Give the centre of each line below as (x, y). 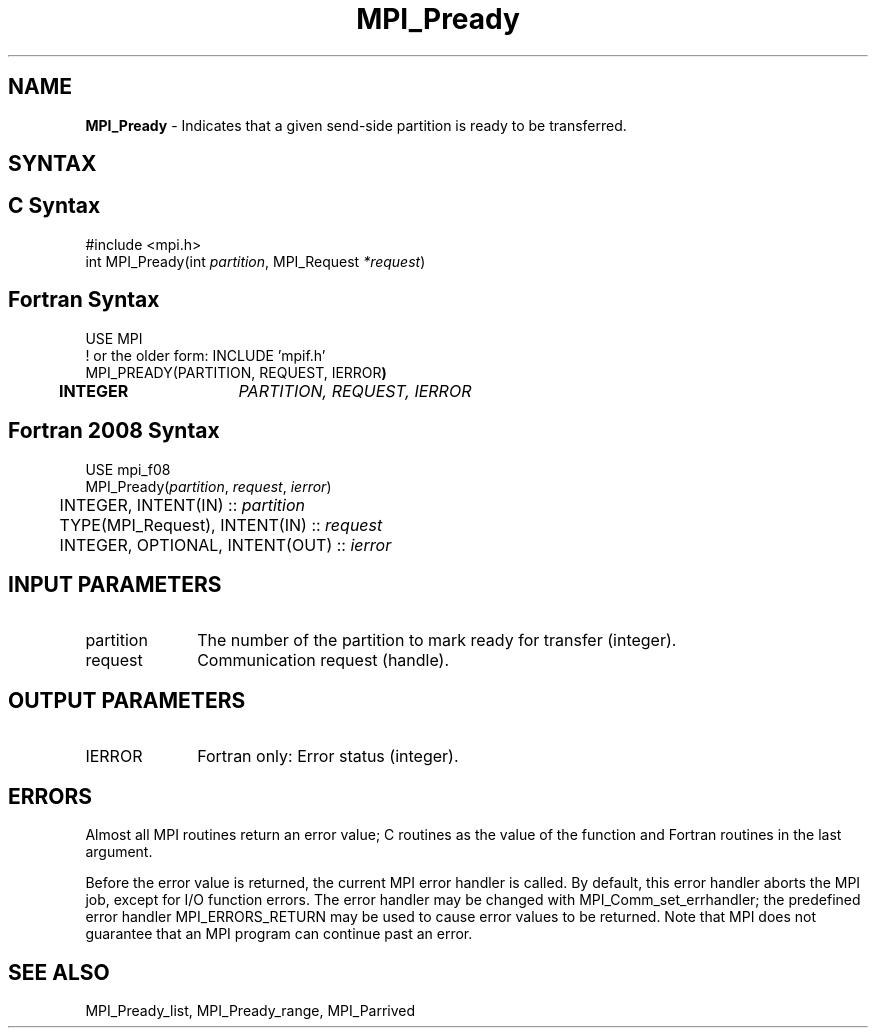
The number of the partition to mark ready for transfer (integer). (437, 640)
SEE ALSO (59, 972)
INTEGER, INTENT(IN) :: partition (182, 504)
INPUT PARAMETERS (115, 584)
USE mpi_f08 (128, 469)
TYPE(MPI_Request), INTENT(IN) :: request (221, 524)
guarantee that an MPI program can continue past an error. (279, 934)
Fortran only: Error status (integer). (328, 756)
